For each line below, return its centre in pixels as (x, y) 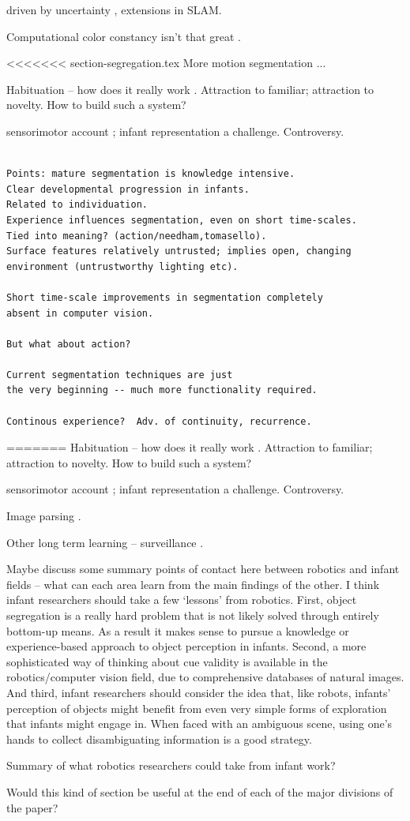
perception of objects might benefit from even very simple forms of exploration (197, 708)
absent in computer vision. (80, 313)
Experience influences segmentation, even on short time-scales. (182, 220)
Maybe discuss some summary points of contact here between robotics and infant (203, 569)
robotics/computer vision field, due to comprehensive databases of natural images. (205, 677)
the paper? (32, 807)
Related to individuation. (77, 205)
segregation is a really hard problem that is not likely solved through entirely (193, 615)
